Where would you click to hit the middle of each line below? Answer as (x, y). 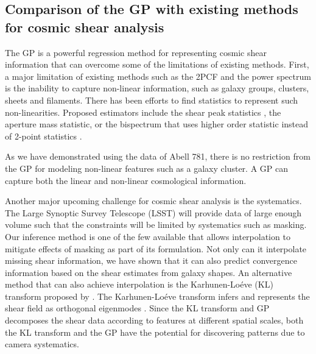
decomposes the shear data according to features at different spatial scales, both (154, 320)
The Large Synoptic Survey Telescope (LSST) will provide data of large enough (153, 212)
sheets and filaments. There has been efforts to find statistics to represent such (152, 100)
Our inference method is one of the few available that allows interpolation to (148, 236)
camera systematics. (42, 344)
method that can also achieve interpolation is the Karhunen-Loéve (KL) (139, 284)
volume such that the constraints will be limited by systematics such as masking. (156, 225)
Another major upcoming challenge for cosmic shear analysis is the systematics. (153, 201)
